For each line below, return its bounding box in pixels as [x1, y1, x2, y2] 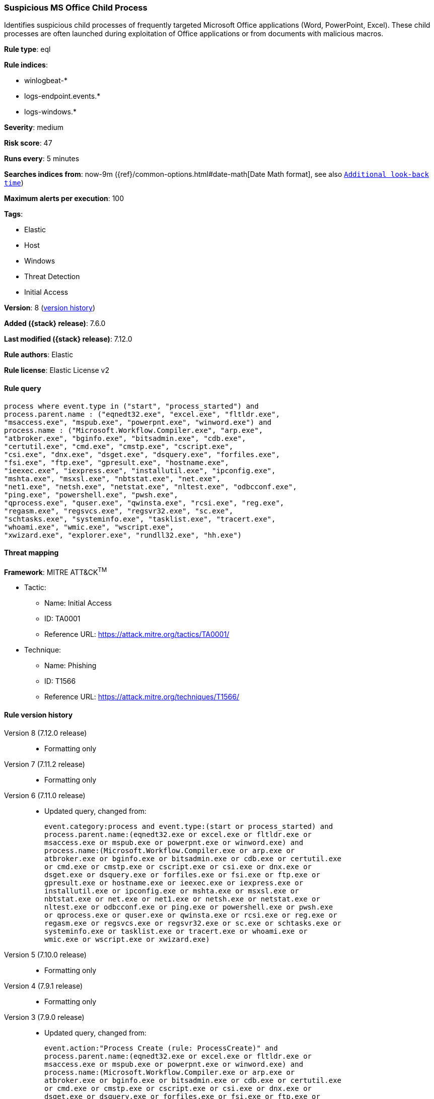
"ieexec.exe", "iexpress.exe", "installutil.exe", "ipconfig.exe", [4, 466, 276, 475]
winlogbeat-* [24, 76, 67, 85]
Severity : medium [4, 123, 64, 132]
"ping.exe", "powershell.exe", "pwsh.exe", [4, 490, 178, 499]
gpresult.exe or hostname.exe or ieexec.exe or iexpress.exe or [44, 878, 304, 887]
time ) [4, 178, 24, 187]
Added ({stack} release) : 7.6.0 [4, 319, 106, 328]
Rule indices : [4, 60, 48, 70]
